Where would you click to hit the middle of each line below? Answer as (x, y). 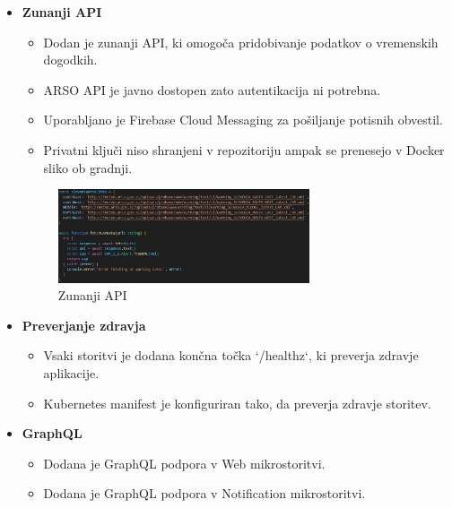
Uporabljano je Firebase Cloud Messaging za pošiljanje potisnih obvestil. (243, 120)
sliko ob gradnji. (88, 167)
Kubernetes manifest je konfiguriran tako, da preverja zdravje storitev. (237, 403)
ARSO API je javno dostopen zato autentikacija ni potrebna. (212, 89)
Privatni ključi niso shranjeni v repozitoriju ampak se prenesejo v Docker (244, 149)
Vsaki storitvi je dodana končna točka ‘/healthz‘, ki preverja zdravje (231, 355)
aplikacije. (71, 373)
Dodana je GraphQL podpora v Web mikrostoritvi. (184, 463)
